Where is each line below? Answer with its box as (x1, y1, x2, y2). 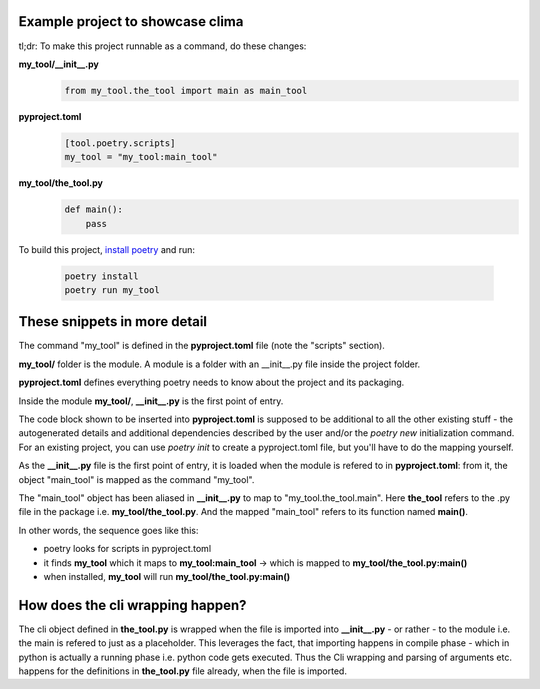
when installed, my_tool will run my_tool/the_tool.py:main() (43, 570, 290, 582)
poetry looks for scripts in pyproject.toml (43, 543, 212, 555)
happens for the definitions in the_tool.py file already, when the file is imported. (18, 665, 347, 677)
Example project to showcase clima (18, 13, 244, 30)
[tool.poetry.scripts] (64, 137, 176, 149)
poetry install (64, 270, 139, 282)
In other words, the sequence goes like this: (18, 524, 199, 536)
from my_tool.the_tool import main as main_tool (64, 85, 308, 96)
